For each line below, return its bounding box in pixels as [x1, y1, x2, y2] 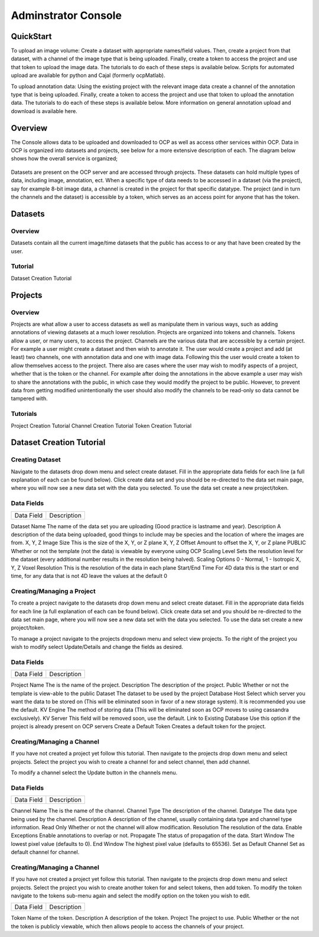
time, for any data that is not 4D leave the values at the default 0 [11, 572, 168, 579]
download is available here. [11, 107, 78, 115]
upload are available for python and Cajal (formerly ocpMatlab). [11, 72, 165, 79]
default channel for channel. [11, 849, 80, 856]
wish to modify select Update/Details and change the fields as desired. [11, 644, 183, 651]
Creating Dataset [11, 455, 61, 464]
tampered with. [11, 395, 48, 402]
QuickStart [11, 31, 53, 41]
